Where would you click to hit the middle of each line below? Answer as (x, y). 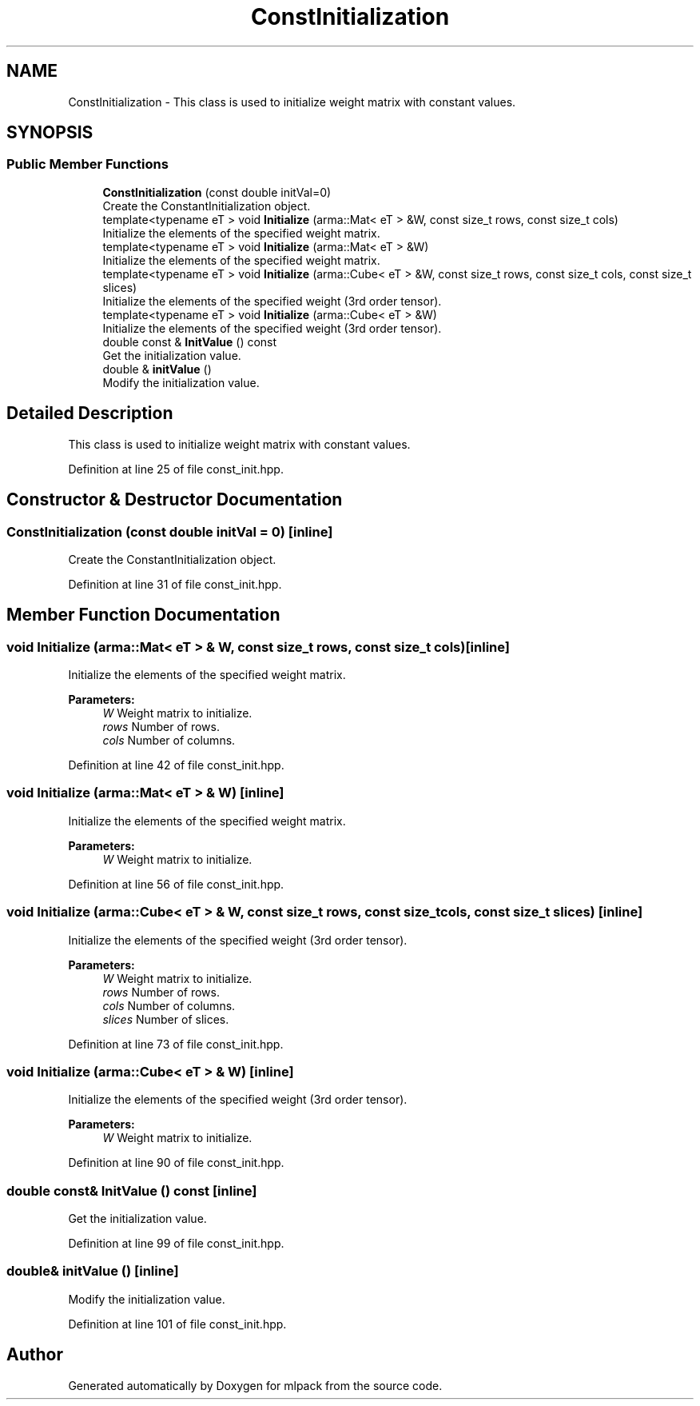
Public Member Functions (87, 164)
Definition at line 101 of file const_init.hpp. (177, 1324)
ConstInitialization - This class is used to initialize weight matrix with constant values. (292, 102)
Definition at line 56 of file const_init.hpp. (176, 884)
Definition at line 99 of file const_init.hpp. (176, 1244)
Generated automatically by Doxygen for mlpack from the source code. (255, 1385)
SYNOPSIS (50, 133)
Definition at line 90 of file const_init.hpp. (176, 1163)
